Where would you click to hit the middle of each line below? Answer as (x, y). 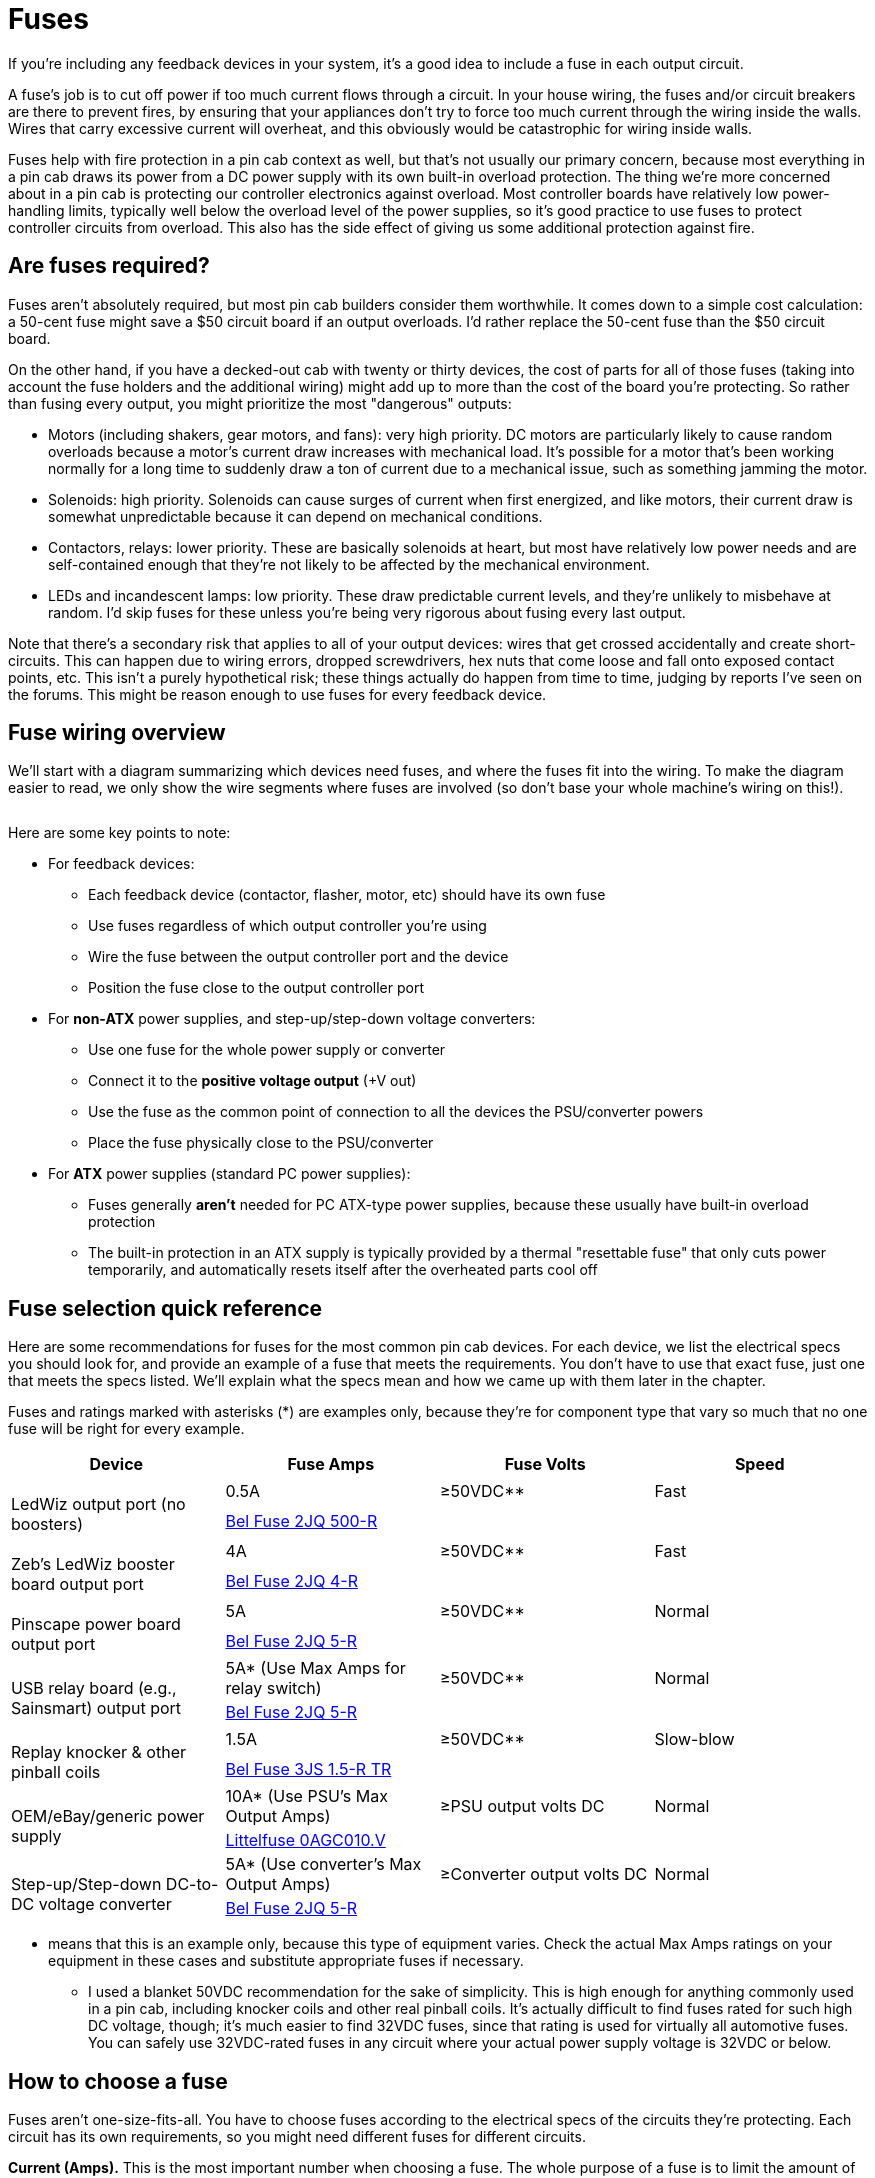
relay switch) (273, 1688)
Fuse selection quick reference (165, 1308)
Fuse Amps (331, 1464)
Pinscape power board (96, 1624)
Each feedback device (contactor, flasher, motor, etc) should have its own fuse (347, 895)
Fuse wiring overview (117, 733)
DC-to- (192, 1884)
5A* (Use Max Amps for (315, 1668)
